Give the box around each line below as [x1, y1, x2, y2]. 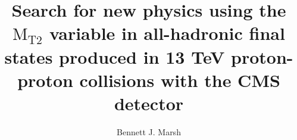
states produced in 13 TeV [4, 44, 225, 69]
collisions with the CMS [79, 67, 280, 92]
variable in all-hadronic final [49, 21, 285, 45]
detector [114, 91, 184, 115]
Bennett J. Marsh [117, 125, 181, 138]
